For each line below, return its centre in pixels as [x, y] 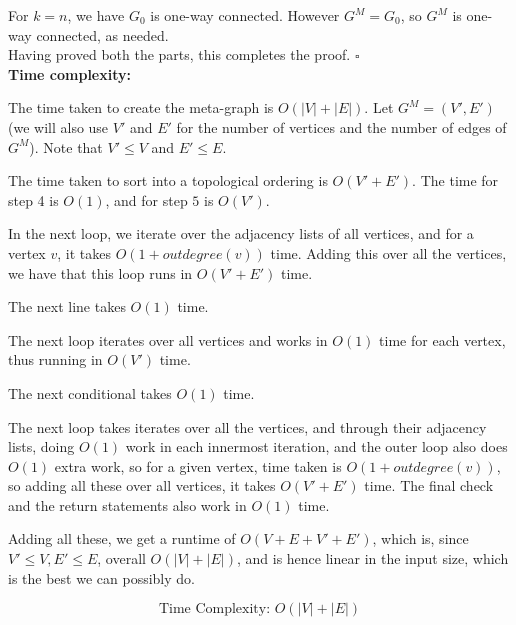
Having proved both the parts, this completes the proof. [179, 54]
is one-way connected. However [245, 15]
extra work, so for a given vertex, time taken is [198, 465]
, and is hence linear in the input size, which [372, 558]
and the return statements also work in [127, 504]
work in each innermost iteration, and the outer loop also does [316, 446]
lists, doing [41, 446]
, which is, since [420, 538]
